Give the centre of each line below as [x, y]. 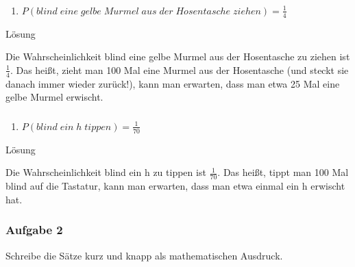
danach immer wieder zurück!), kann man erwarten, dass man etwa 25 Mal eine [173, 83]
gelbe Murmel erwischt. [54, 97]
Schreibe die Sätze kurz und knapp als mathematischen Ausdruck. [144, 255]
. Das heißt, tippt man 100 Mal [283, 172]
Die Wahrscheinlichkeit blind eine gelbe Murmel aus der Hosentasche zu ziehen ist [178, 56]
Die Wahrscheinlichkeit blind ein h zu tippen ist [106, 172]
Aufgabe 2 [34, 230]
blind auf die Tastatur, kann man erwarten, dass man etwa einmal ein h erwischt [175, 186]
